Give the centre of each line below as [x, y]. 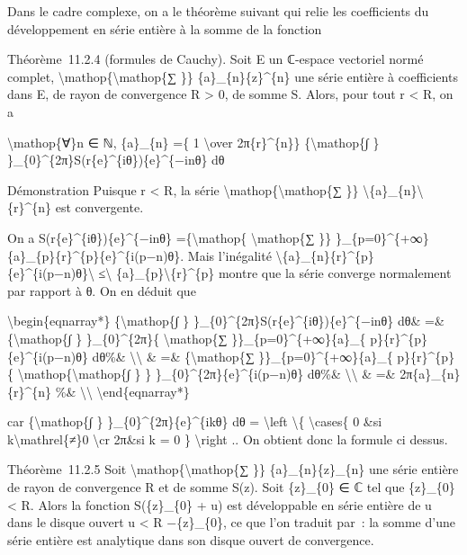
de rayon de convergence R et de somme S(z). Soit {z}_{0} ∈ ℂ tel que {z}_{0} [231, 487]
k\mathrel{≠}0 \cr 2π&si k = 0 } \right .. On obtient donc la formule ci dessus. [228, 439]
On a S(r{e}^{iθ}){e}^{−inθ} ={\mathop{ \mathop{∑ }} [170, 237]
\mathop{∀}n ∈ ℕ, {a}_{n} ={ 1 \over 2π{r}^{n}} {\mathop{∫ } [193, 142]
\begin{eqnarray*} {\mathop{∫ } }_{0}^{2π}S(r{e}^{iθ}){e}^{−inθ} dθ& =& [226, 321]
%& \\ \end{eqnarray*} [122, 391]
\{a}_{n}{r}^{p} [325, 255]
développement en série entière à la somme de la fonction [165, 28]
